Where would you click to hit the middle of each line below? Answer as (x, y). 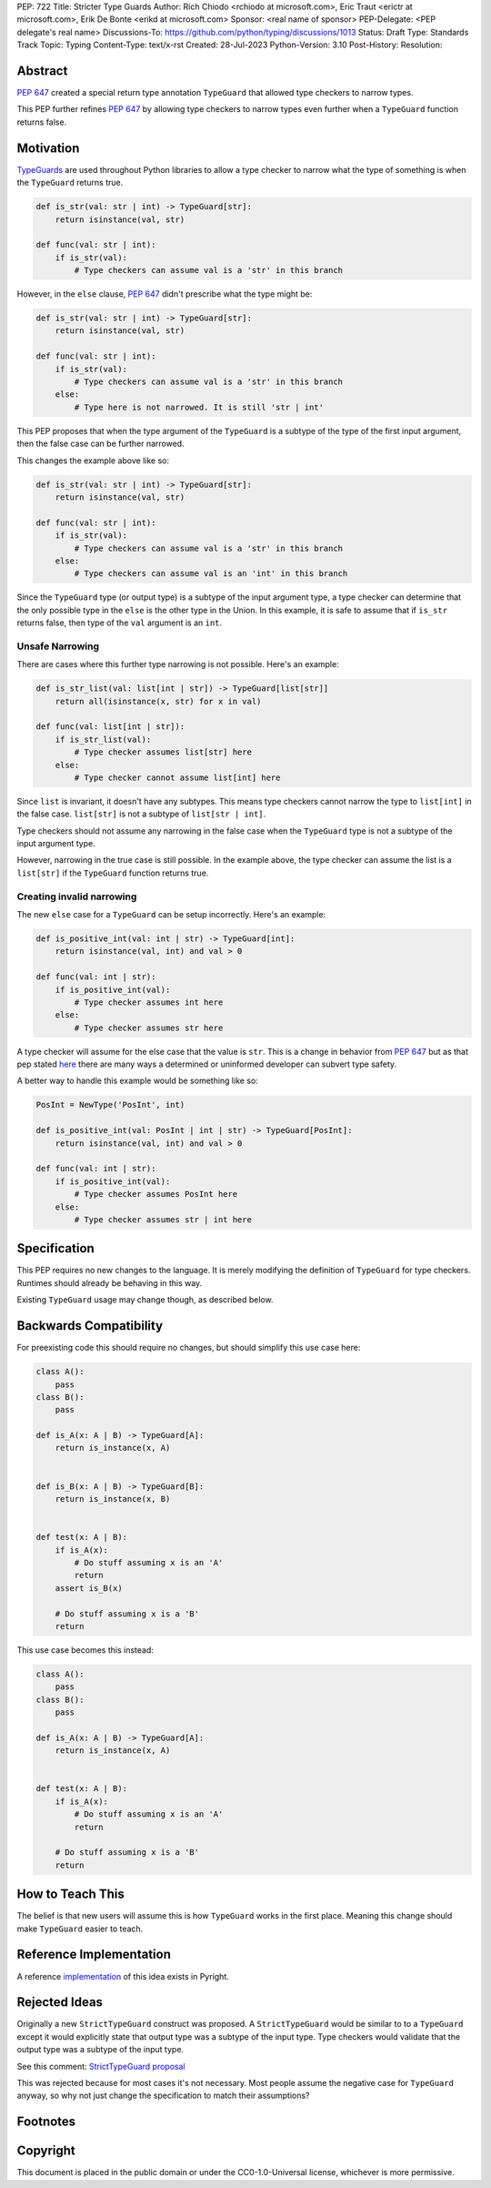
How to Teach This (70, 1894)
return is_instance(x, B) (113, 1499)
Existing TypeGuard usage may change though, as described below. (145, 1300)
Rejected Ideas (60, 2002)
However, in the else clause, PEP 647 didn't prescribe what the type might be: (165, 294)
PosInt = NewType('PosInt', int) (110, 1105)
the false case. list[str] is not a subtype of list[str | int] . (141, 814)
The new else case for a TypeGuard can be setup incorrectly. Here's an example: (171, 914)
